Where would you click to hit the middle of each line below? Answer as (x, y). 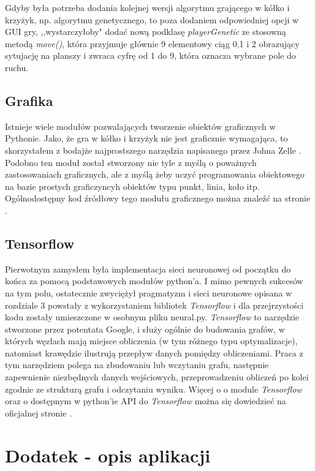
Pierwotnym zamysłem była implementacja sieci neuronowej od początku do (148, 269)
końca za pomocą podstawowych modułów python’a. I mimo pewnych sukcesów (154, 281)
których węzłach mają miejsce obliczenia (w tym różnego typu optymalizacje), (151, 341)
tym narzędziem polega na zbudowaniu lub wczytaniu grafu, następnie (137, 365)
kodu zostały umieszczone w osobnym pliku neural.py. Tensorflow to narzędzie (152, 317)
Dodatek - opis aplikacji (108, 455)
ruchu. (17, 67)
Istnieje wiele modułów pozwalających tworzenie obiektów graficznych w (140, 126)
